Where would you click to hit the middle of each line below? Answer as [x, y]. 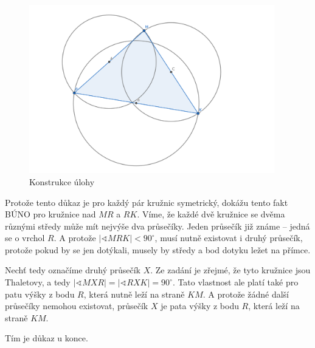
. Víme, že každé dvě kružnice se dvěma [211, 214]
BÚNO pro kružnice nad [50, 214]
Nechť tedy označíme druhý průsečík [73, 270]
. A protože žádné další [246, 294]
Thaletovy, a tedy [38, 282]
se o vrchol [25, 238]
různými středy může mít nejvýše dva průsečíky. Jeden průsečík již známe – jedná [157, 226]
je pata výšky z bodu [200, 306]
